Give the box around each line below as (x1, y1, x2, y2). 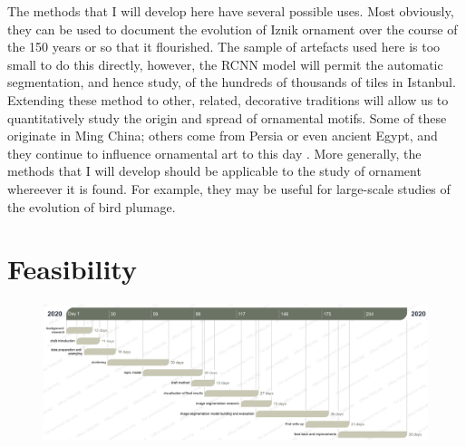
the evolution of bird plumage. (7, 197, 176, 216)
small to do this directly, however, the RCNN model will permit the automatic (7, 54, 443, 73)
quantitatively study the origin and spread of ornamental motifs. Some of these (7, 108, 447, 127)
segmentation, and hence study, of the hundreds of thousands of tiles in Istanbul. (7, 73, 456, 92)
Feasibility (7, 250, 137, 287)
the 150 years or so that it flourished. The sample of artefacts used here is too (7, 37, 441, 56)
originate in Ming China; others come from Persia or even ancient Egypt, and (7, 126, 438, 145)
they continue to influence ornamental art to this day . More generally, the (7, 143, 422, 162)
